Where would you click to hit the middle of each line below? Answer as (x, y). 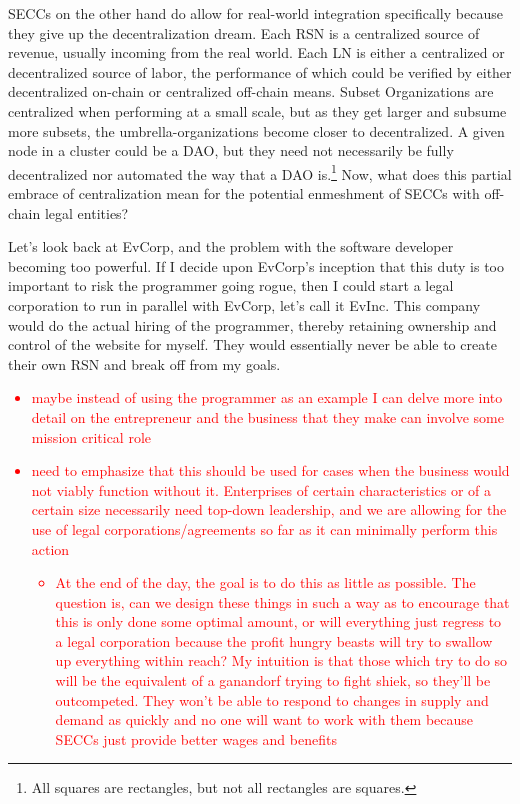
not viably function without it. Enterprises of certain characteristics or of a (261, 489)
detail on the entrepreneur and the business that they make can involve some (267, 416)
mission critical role (91, 436)
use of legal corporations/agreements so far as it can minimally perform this (264, 528)
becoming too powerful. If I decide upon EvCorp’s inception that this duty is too (256, 265)
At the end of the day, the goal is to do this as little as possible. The (265, 582)
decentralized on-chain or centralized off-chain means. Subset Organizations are (251, 91)
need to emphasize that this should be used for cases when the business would (270, 470)
